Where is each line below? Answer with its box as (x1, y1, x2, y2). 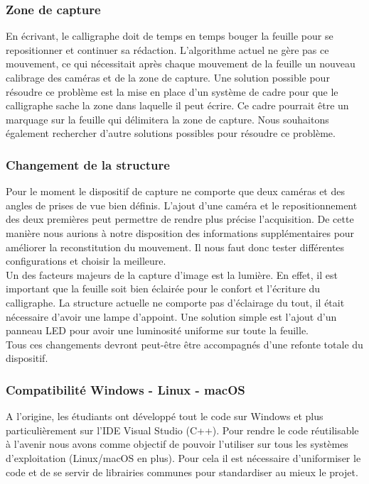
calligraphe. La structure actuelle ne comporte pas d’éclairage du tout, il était (6, 295, 345, 309)
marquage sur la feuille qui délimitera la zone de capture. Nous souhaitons (6, 111, 329, 126)
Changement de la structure (6, 155, 170, 173)
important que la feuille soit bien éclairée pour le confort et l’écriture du (6, 281, 321, 296)
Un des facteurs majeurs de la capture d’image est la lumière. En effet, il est (6, 267, 338, 282)
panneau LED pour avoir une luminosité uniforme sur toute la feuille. (6, 323, 309, 338)
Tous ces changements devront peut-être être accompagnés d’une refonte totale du (6, 336, 363, 351)
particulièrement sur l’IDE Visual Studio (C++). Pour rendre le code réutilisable (6, 422, 359, 437)
